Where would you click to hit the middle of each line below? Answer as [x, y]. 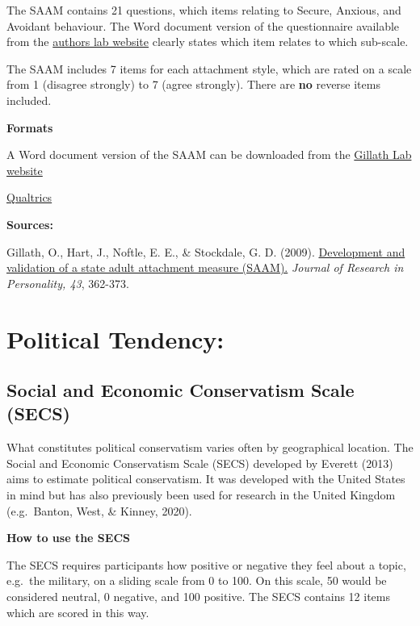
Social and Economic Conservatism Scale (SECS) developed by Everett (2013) [200, 463]
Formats [30, 127]
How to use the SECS [68, 538]
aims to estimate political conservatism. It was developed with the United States [206, 479]
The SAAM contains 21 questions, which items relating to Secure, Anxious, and [204, 10]
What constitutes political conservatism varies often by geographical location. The [210, 447]
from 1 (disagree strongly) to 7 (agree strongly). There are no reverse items [193, 84]
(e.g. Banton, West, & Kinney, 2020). [99, 510]
